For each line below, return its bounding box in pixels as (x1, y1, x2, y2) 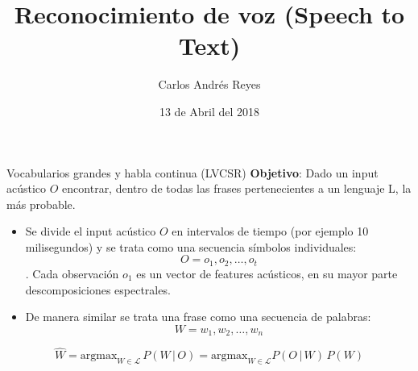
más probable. (6, 195, 76, 212)
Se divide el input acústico (25, 223, 156, 240)
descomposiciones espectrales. (25, 281, 171, 298)
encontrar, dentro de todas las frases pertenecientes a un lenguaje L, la (62, 180, 412, 197)
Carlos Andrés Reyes (158, 76, 261, 93)
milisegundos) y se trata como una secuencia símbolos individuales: (25, 238, 357, 255)
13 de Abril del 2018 (159, 102, 260, 119)
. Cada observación (25, 265, 119, 281)
